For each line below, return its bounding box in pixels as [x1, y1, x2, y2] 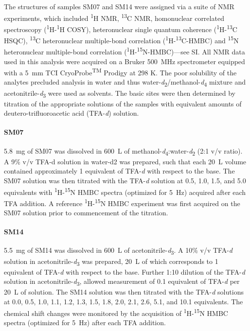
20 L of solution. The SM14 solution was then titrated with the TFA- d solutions [4, 287, 244, 297]
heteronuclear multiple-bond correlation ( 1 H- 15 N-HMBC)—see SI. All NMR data [4, 45, 245, 56]
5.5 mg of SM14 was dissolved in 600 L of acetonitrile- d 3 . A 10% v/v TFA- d [4, 245, 232, 257]
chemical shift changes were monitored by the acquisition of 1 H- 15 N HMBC [4, 306, 228, 318]
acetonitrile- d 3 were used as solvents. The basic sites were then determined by [4, 87, 235, 99]
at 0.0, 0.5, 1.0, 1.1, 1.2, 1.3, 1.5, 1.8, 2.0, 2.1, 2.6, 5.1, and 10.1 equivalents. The [4, 296, 243, 307]
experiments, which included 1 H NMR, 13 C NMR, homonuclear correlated [4, 11, 224, 23]
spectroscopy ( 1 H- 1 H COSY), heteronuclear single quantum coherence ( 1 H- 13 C [4, 22, 237, 34]
